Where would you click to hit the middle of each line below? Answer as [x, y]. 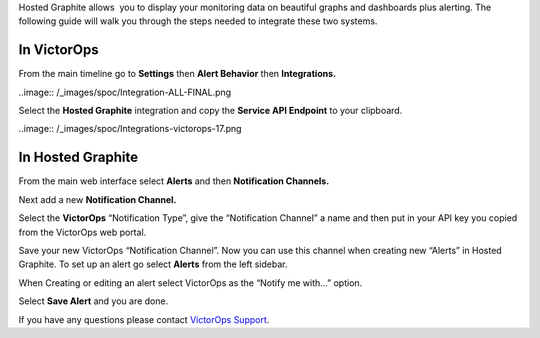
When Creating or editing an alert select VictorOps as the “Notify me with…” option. [190, 282]
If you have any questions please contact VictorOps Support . [144, 319]
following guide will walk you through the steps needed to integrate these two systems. [198, 21]
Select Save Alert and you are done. [93, 301]
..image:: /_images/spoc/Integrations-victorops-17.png [130, 129]
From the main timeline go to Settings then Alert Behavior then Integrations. [177, 74]
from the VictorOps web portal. [82, 232]
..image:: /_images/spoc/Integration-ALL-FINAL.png [125, 92]
